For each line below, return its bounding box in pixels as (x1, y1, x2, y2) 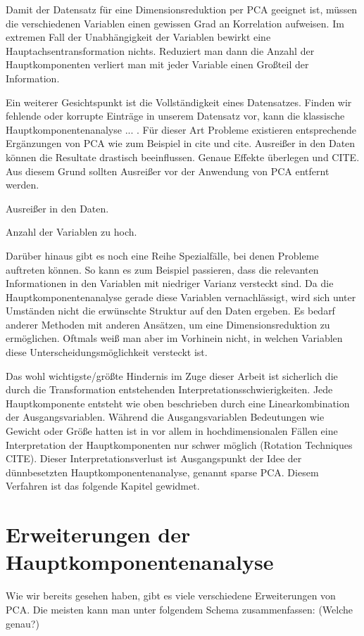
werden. (6, 177, 39, 192)
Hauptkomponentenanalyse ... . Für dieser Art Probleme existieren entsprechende (6, 122, 357, 136)
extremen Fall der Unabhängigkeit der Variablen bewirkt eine (6, 30, 271, 44)
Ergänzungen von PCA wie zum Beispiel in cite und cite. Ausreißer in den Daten (6, 136, 356, 151)
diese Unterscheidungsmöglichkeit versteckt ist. (6, 345, 208, 360)
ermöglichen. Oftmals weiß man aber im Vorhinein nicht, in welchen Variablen (6, 331, 343, 345)
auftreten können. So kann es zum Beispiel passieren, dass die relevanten (6, 262, 319, 276)
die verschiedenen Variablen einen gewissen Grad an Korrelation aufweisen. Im (6, 15, 344, 30)
